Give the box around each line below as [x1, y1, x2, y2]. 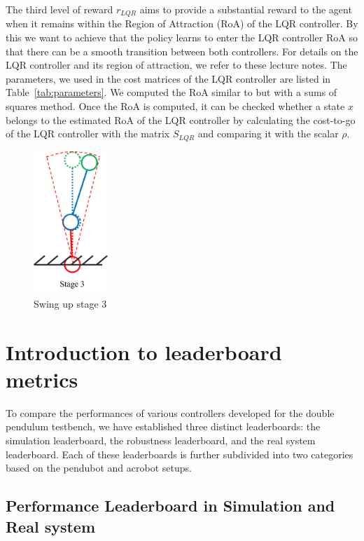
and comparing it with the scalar [197, 126, 339, 141]
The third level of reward [6, 2, 113, 16]
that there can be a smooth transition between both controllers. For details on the [6, 43, 358, 58]
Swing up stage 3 [34, 296, 107, 310]
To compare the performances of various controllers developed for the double [6, 405, 335, 420]
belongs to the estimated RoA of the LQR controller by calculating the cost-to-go [6, 112, 356, 127]
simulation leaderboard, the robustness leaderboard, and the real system [6, 432, 316, 447]
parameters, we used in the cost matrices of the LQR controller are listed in [6, 71, 331, 85]
